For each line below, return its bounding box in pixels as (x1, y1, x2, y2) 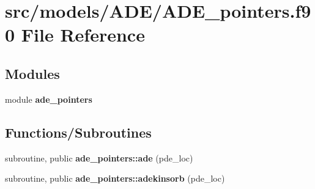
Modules (5, 64, 60, 83)
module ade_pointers (5, 92, 92, 105)
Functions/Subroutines (5, 122, 152, 141)
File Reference (21, 22, 145, 47)
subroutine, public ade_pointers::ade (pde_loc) (5, 151, 193, 164)
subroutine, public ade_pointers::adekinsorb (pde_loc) (5, 172, 225, 185)
